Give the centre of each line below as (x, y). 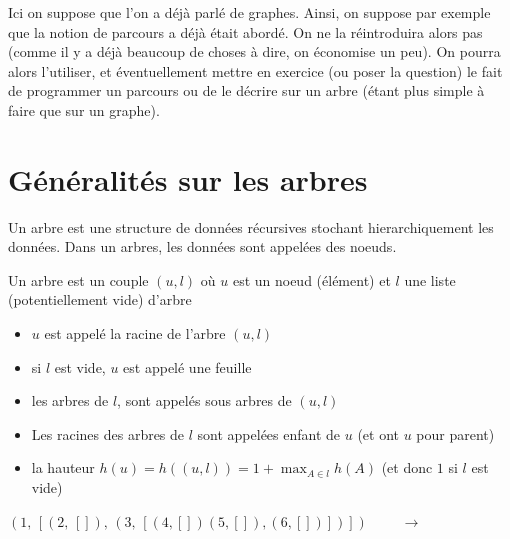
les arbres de (70, 400)
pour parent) (455, 433)
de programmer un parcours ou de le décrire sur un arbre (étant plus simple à (246, 90)
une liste (430, 279)
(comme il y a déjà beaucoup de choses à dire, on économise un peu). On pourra (254, 51)
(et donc (407, 467)
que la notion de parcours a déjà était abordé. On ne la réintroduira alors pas (245, 31)
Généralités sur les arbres (188, 178)
